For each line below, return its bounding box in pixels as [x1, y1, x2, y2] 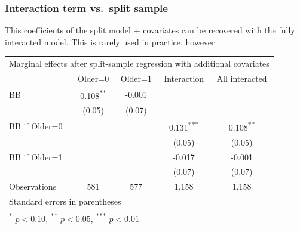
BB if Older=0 [9, 120, 63, 132]
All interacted [216, 72, 267, 84]
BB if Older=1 [9, 150, 63, 163]
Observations [9, 180, 57, 193]
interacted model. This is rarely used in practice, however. [5, 35, 218, 48]
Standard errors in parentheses [9, 195, 121, 208]
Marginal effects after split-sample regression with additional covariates [9, 57, 270, 70]
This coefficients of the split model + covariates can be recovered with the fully [5, 24, 295, 36]
